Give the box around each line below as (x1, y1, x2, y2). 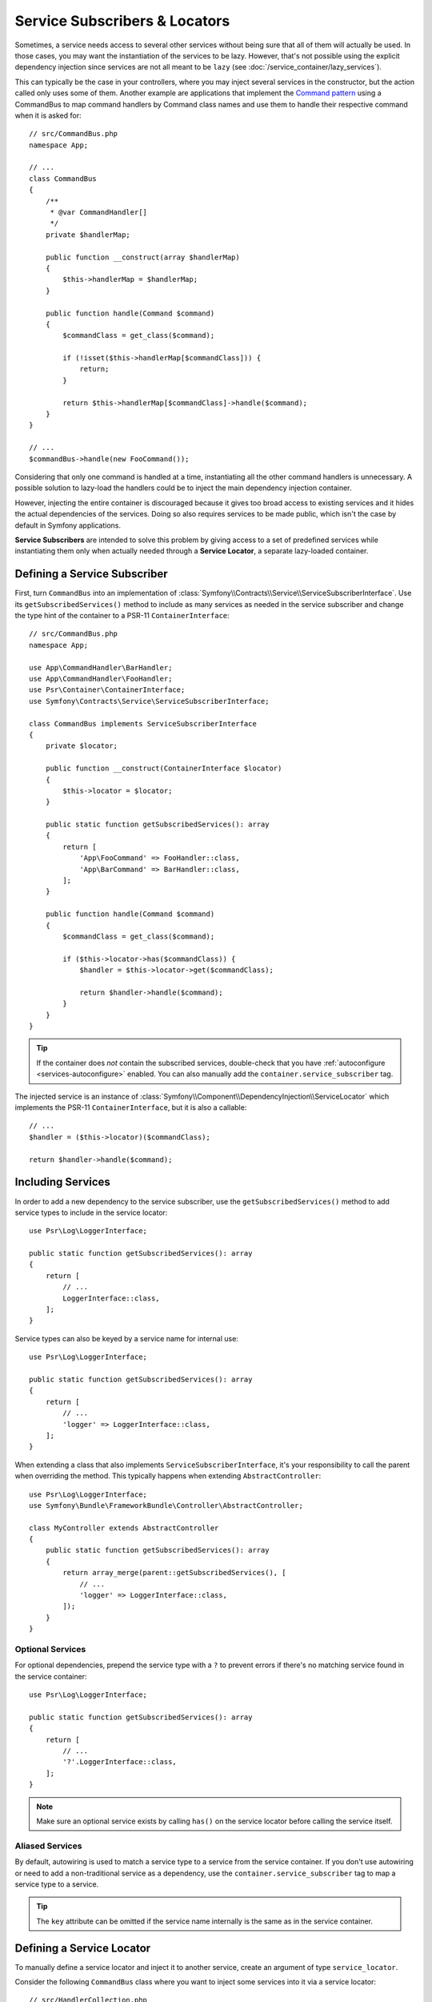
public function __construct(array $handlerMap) (45, 252, 240, 262)
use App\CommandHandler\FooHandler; (29, 673, 173, 683)
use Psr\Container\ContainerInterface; (29, 685, 186, 694)
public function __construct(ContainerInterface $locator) (45, 764, 282, 773)
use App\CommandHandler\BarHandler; (29, 663, 173, 672)
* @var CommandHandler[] (50, 208, 148, 217)
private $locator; (45, 742, 118, 750)
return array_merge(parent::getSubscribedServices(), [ (62, 1568, 287, 1578)
